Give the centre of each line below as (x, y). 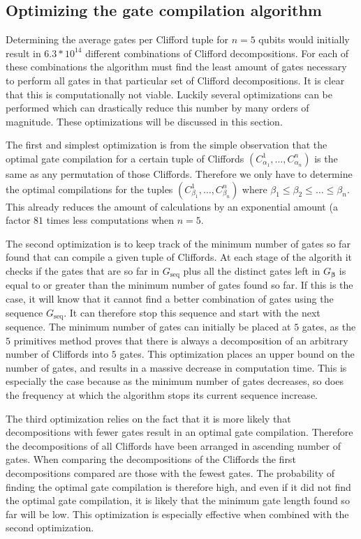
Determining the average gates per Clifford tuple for (117, 39)
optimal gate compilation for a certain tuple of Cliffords (125, 158)
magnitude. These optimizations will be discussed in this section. (144, 121)
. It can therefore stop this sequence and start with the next (192, 312)
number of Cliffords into (57, 354)
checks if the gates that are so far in (82, 270)
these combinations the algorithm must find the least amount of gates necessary (176, 67)
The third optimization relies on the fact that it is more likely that (148, 418)
